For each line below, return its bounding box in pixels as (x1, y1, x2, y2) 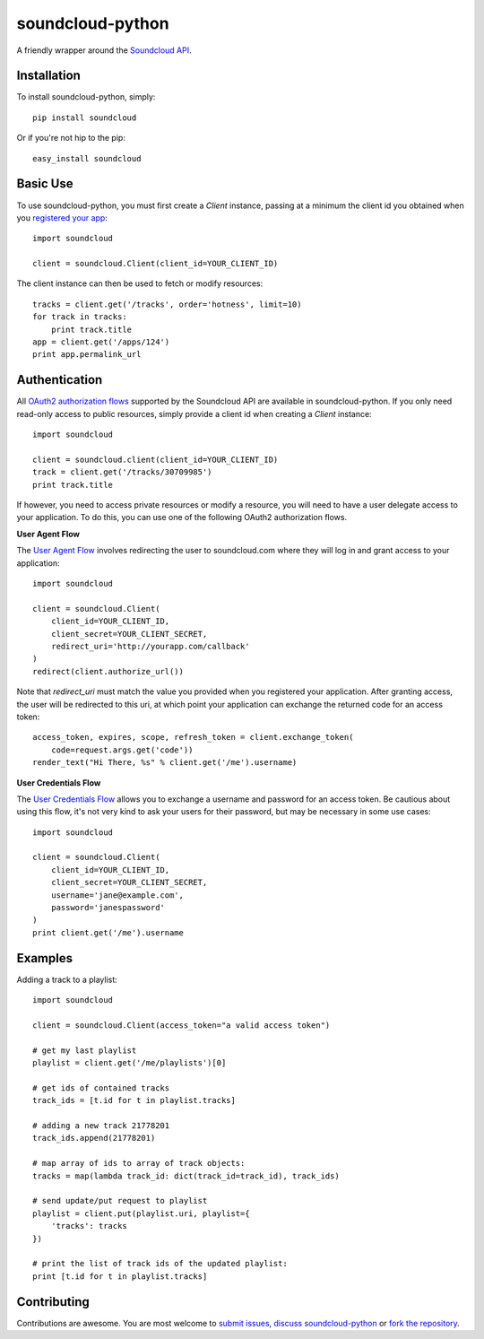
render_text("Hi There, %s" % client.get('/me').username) (32, 758, 298, 768)
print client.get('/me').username (32, 927, 184, 937)
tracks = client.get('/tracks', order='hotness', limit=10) (32, 299, 302, 309)
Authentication (16, 372, 103, 387)
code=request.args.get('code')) (50, 744, 194, 755)
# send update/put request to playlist (32, 1196, 208, 1206)
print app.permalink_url (32, 350, 142, 360)
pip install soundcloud (32, 112, 137, 123)
